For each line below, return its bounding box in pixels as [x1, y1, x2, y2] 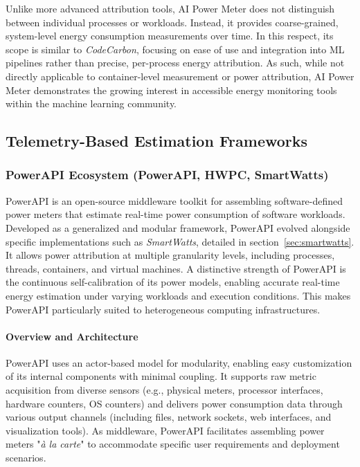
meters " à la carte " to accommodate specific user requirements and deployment [6, 437, 340, 451]
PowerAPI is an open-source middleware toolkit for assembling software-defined [6, 193, 343, 208]
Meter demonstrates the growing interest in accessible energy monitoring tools [6, 82, 337, 97]
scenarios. [6, 450, 46, 465]
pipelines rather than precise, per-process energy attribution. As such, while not [6, 55, 345, 70]
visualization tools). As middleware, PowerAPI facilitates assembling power [6, 423, 325, 437]
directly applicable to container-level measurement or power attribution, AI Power [6, 68, 354, 83]
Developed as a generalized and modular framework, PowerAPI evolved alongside [6, 220, 350, 235]
